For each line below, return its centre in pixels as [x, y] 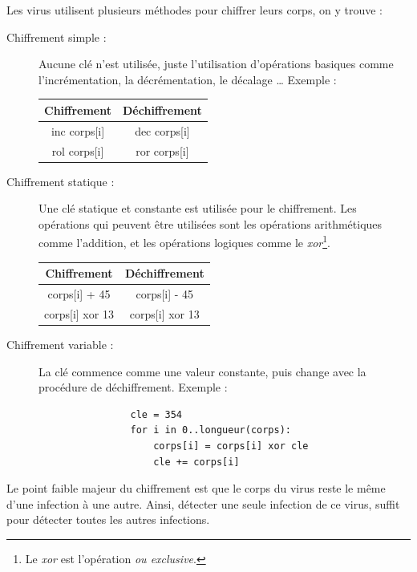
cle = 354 [156, 414]
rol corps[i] [78, 150]
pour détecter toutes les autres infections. [108, 519]
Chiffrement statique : [61, 181]
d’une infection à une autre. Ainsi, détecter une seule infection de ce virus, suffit [203, 503]
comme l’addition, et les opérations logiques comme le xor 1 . [184, 241]
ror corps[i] [162, 150]
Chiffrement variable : [60, 344]
